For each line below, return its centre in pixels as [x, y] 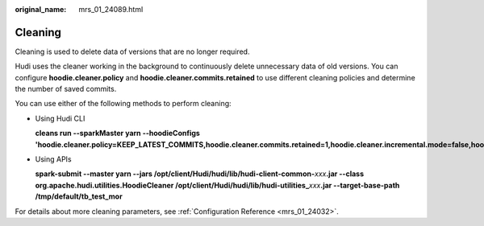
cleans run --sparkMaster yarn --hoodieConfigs [118, 134]
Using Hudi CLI [60, 118]
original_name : [41, 9]
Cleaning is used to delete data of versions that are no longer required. [132, 51]
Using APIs [53, 159]
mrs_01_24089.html [111, 9]
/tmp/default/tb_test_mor [79, 196]
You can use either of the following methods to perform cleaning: [123, 104]
